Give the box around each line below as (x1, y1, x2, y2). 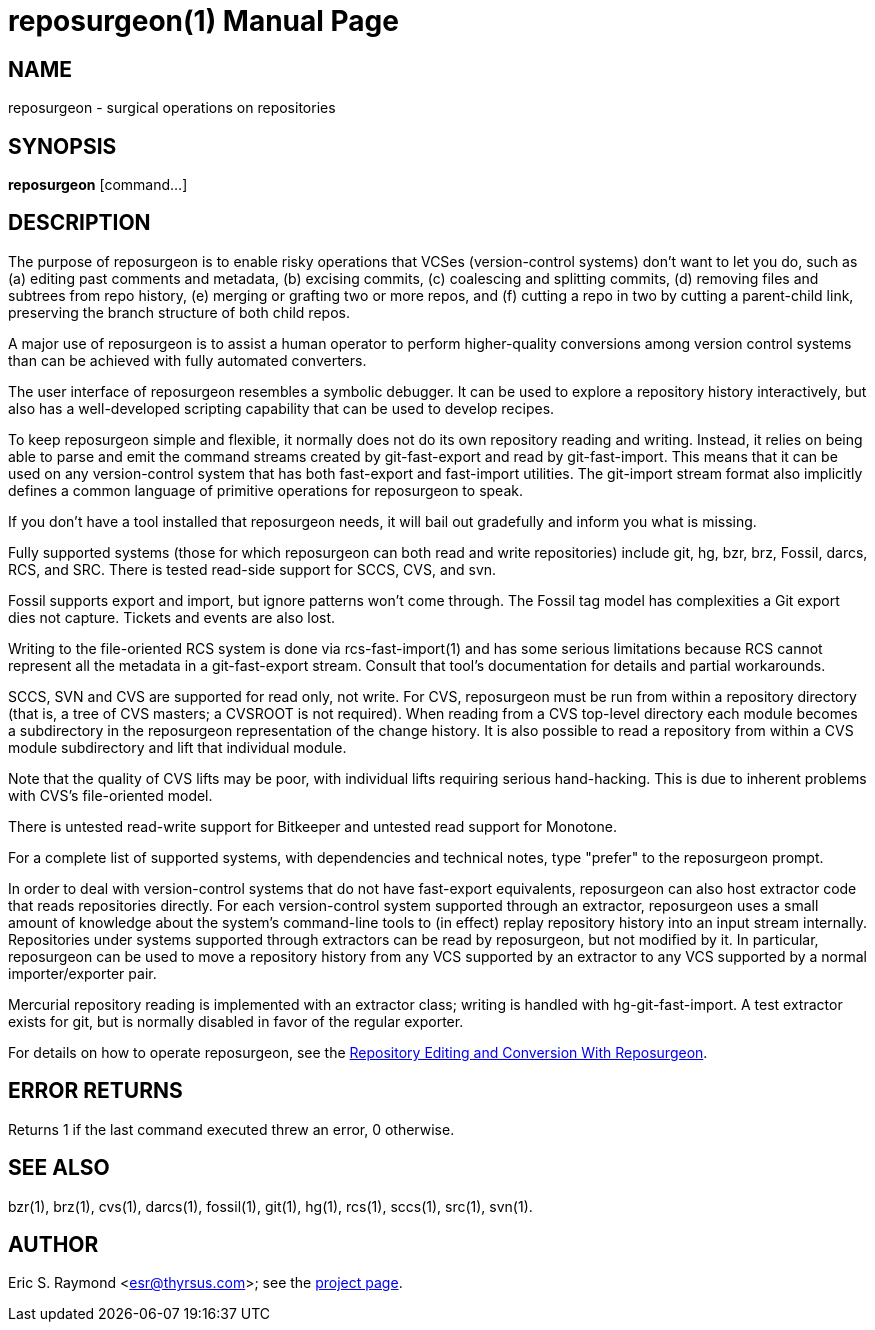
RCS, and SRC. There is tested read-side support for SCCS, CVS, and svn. (8, 560, 497, 578)
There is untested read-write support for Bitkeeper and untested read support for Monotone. (8, 817, 617, 835)
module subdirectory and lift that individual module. (8, 738, 347, 756)
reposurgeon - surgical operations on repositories (8, 99, 336, 117)
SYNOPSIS (8, 133, 117, 159)
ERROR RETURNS (8, 1078, 183, 1104)
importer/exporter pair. (8, 964, 157, 982)
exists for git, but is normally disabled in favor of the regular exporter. (8, 1012, 464, 1030)
